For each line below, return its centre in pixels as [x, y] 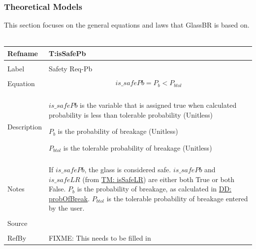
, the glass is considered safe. [128, 170]
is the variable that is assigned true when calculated [158, 105]
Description [25, 126]
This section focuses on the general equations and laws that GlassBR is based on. [127, 25]
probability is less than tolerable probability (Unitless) [130, 114]
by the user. [66, 208]
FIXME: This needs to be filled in [100, 237]
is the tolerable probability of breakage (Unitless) [138, 147]
